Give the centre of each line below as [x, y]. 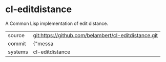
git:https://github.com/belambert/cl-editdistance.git [95, 35]
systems [18, 52]
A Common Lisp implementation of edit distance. [57, 23]
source [16, 35]
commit [17, 43]
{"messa [43, 43]
